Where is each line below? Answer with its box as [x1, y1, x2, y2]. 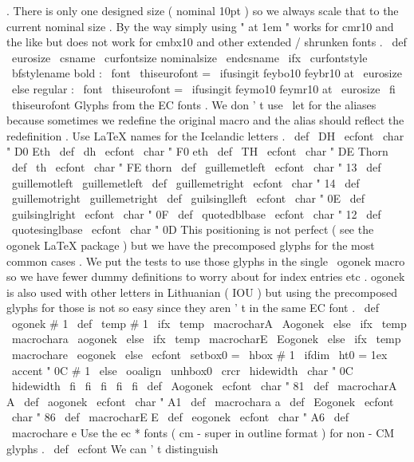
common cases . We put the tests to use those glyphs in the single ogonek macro [6, 252, 405, 269]
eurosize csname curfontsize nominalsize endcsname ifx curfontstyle [11, 49, 368, 65]
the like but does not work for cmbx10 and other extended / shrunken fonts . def [6, 34, 407, 50]
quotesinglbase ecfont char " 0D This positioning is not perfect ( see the [11, 221, 374, 238]
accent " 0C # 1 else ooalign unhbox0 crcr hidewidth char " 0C [11, 361, 353, 378]
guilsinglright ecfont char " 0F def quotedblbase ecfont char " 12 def [11, 205, 381, 222]
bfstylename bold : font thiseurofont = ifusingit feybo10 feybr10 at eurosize [11, 65, 402, 81]
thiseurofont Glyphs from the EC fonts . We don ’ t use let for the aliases [11, 96, 377, 113]
